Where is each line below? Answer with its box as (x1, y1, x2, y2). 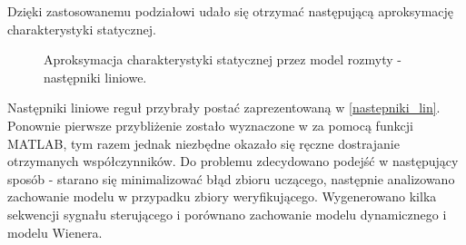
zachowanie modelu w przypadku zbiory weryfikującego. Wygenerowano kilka (7, 187, 437, 206)
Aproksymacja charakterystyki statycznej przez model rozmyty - (44, 50, 402, 69)
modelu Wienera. (7, 222, 103, 241)
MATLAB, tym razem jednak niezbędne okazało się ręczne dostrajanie (7, 133, 400, 152)
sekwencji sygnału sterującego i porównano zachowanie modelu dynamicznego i (7, 204, 447, 223)
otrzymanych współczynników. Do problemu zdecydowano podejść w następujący (7, 152, 459, 171)
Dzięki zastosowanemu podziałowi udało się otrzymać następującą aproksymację (7, 2, 454, 20)
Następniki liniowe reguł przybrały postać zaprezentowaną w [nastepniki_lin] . (7, 98, 441, 117)
